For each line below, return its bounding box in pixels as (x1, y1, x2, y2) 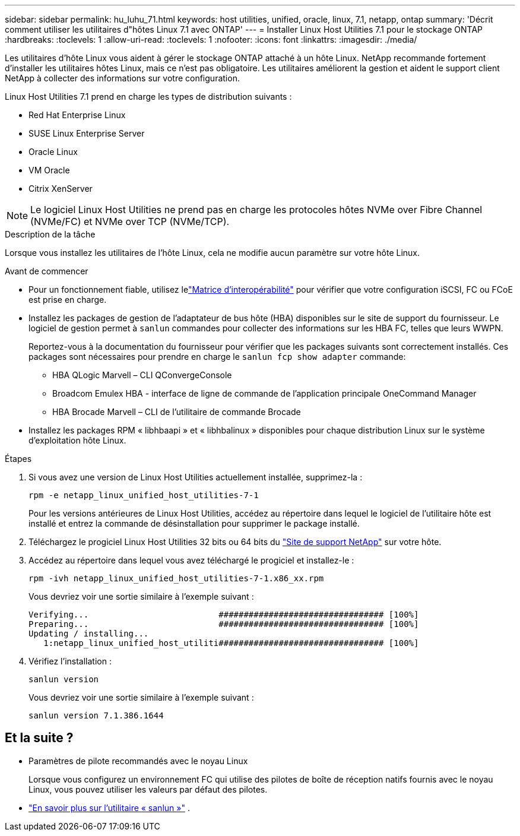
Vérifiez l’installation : (28, 656, 112, 666)
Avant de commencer (5, 266, 88, 276)
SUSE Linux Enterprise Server (28, 128, 145, 138)
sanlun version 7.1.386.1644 (28, 711, 164, 720)
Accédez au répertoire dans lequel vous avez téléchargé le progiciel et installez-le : (28, 555, 354, 565)
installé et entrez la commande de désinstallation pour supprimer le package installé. (28, 518, 360, 528)
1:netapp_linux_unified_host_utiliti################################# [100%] (43, 638, 419, 648)
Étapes (5, 454, 32, 464)
